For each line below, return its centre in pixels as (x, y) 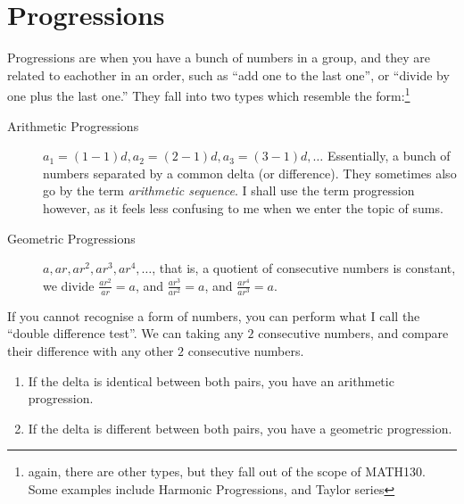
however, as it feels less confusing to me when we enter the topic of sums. (243, 207)
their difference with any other (91, 351)
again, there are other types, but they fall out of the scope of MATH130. (227, 471)
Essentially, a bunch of (389, 156)
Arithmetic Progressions (73, 125)
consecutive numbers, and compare (353, 333)
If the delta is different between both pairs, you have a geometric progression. (240, 428)
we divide (69, 285)
